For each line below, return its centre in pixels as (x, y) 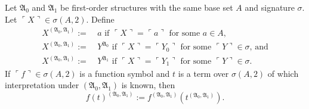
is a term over (203, 73)
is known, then (148, 85)
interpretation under (42, 85)
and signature (270, 7)
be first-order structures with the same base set (147, 7)
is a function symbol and (125, 73)
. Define (100, 19)
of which (283, 73)
